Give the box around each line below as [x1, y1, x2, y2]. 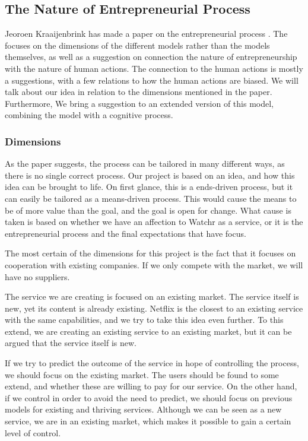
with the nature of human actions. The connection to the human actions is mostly [5, 62, 303, 74]
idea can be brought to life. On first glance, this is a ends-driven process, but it [5, 180, 293, 193]
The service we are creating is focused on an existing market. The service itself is [5, 290, 299, 303]
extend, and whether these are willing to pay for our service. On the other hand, [5, 380, 297, 392]
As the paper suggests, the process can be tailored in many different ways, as [5, 157, 285, 170]
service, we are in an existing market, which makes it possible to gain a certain [5, 415, 291, 427]
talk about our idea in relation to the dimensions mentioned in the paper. [5, 85, 272, 98]
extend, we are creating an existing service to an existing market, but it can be [5, 325, 292, 337]
